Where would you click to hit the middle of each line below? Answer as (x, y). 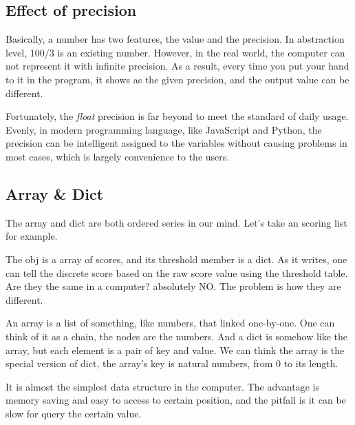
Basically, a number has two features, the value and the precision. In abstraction (175, 39)
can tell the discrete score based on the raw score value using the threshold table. (177, 272)
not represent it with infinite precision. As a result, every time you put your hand (177, 66)
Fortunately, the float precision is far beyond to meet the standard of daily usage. (177, 116)
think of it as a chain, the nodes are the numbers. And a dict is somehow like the (177, 336)
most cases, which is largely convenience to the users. (118, 156)
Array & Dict (55, 193)
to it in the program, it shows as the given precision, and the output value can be (177, 79)
